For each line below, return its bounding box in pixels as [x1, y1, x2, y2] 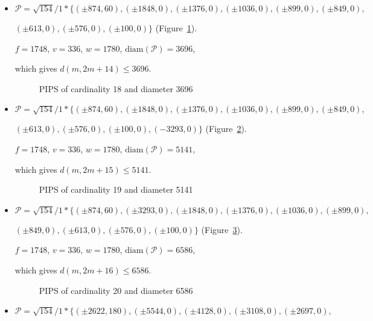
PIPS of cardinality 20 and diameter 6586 [39, 284, 193, 296]
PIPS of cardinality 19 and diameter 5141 [39, 183, 193, 196]
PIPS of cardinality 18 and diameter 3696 [39, 82, 193, 95]
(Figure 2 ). [205, 122, 247, 135]
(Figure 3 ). [201, 223, 243, 235]
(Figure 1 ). [155, 22, 197, 34]
